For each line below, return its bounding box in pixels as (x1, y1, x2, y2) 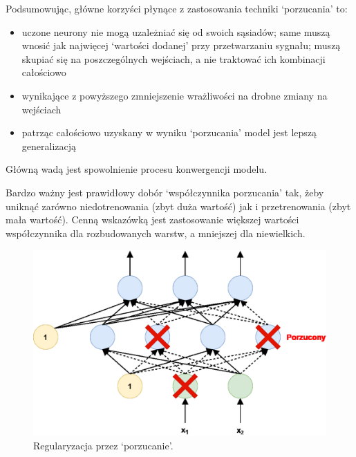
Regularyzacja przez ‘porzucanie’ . (33, 438, 174, 453)
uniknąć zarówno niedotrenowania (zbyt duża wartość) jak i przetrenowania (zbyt (6, 198, 351, 213)
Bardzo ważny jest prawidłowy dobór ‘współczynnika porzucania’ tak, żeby (6, 185, 324, 199)
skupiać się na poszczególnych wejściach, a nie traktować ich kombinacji (21, 51, 326, 66)
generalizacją (21, 138, 77, 153)
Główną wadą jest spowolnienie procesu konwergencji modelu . (6, 162, 268, 176)
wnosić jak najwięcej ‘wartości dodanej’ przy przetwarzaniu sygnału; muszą (21, 38, 341, 53)
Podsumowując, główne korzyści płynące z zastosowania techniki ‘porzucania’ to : (6, 1, 348, 15)
